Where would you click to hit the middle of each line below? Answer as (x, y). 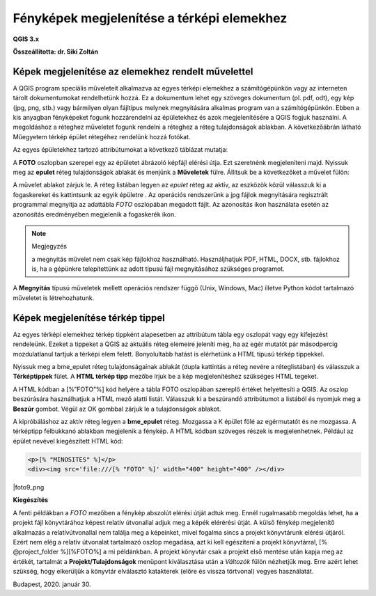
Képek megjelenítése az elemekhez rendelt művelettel (133, 71)
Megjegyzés (49, 246)
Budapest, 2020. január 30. (52, 584)
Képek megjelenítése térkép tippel (89, 318)
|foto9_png (29, 487)
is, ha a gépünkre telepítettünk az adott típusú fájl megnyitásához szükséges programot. (158, 269)
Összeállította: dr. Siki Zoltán (56, 52)
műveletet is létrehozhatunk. (54, 298)
